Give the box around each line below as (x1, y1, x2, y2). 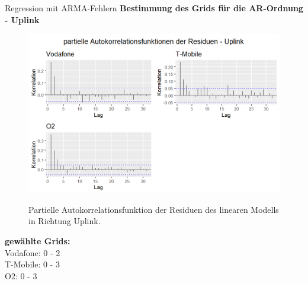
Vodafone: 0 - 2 (5, 246, 60, 259)
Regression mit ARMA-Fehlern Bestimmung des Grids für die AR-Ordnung (5, 2, 303, 14)
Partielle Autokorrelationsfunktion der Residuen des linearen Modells (28, 203, 279, 215)
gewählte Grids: (5, 235, 70, 247)
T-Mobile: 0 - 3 (5, 258, 60, 270)
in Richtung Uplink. (28, 215, 101, 227)
